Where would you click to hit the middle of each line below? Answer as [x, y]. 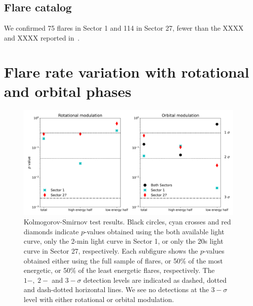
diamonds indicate [51, 231]
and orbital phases [68, 91]
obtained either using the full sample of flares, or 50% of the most [123, 260]
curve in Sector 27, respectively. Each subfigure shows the [111, 251]
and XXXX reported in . [42, 37]
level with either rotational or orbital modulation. [99, 299]
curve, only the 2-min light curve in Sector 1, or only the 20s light [124, 241]
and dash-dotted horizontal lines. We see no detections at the [116, 289]
